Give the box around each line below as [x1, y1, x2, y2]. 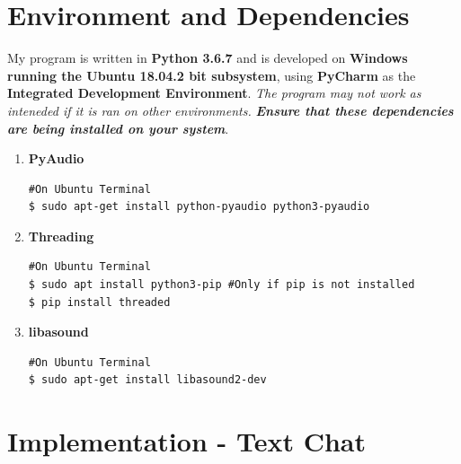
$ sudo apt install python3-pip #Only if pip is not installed [28, 278, 415, 292]
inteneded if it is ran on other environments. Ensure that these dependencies [7, 101, 454, 119]
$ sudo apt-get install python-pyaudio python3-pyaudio [28, 200, 370, 214]
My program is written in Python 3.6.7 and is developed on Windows [7, 48, 408, 67]
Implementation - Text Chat [7, 423, 367, 460]
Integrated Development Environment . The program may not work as [7, 83, 421, 102]
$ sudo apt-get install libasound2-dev [28, 373, 267, 387]
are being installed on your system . [7, 118, 229, 137]
